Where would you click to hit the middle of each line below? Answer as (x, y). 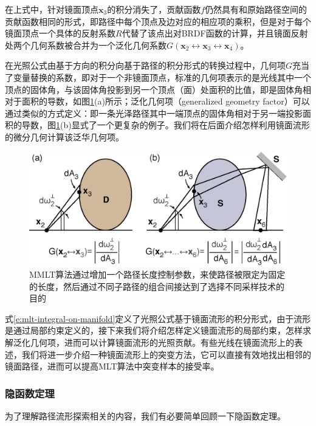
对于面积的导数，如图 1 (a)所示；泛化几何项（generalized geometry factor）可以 (157, 101)
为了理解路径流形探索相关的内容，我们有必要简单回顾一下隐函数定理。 (145, 416)
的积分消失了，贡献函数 (154, 9)
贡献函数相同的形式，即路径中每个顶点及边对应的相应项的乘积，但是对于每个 (158, 21)
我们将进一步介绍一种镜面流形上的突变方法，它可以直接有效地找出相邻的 (166, 354)
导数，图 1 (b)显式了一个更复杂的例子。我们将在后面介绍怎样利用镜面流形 (166, 125)
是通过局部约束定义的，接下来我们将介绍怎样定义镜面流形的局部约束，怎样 (154, 330)
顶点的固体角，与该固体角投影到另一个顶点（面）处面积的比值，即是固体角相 (158, 89)
